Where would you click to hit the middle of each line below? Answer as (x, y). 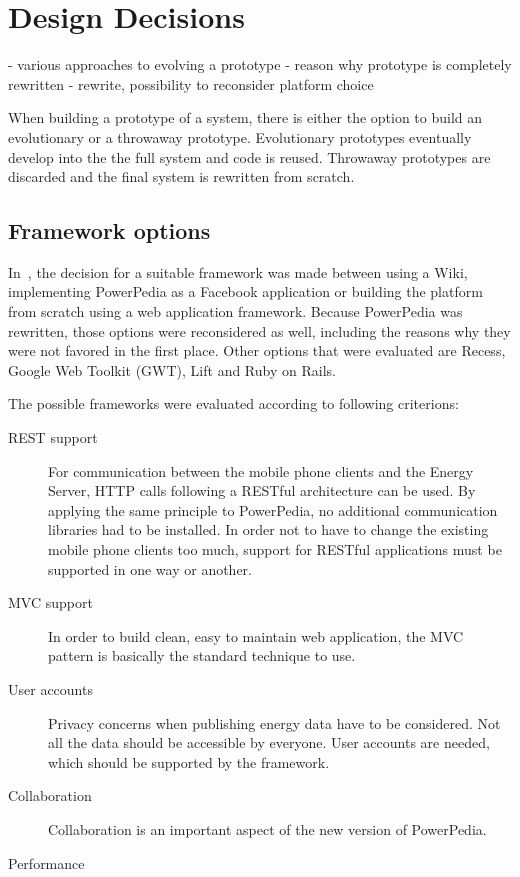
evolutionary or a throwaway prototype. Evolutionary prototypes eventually (240, 136)
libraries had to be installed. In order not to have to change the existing (268, 529)
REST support (53, 437)
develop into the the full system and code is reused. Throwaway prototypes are (249, 156)
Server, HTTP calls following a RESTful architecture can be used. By (262, 490)
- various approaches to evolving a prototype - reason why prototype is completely (260, 64)
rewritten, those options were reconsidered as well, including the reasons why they (259, 330)
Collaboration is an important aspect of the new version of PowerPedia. (267, 828)
